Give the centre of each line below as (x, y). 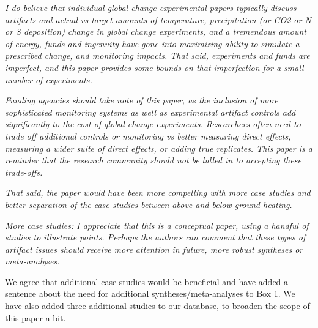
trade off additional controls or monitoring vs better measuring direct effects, (148, 136)
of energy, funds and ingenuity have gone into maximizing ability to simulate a (152, 43)
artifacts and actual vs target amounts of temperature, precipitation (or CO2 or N (158, 19)
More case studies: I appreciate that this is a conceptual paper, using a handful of (157, 225)
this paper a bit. (35, 317)
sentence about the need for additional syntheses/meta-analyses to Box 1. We (150, 293)
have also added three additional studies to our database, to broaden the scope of (157, 306)
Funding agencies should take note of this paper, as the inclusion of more (142, 100)
